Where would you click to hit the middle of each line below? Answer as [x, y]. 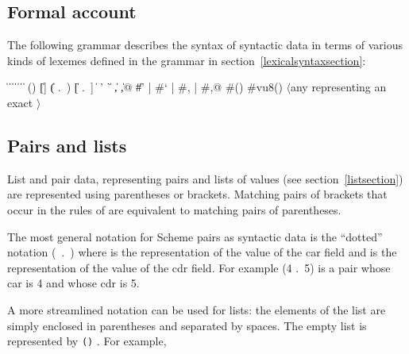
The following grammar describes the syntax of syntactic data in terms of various [205, 45]
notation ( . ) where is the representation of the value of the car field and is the [202, 252]
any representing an [338, 87]
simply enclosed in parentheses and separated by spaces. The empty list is [187, 325]
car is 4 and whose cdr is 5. [73, 283]
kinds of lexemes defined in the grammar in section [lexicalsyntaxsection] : [187, 60]
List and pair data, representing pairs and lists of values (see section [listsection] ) [205, 178]
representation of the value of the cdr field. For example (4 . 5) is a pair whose [199, 267]
